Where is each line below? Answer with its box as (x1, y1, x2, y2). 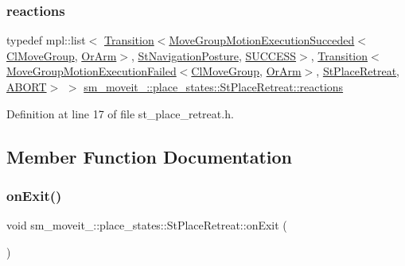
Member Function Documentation (6, 144, 293, 168)
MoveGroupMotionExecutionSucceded (169, 32, 355, 48)
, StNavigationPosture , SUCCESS (130, 47, 297, 64)
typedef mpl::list (6, 32, 86, 48)
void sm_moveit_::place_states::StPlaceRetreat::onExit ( (6, 217, 287, 233)
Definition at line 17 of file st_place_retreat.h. (6, 105, 234, 121)
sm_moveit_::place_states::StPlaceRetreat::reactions (84, 79, 344, 94)
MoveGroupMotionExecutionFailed (6, 63, 177, 79)
